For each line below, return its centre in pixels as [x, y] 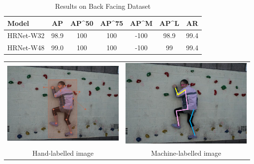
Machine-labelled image [186, 153]
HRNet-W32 [26, 35]
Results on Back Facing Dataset [103, 6]
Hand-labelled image [63, 153]
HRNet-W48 [26, 48]
